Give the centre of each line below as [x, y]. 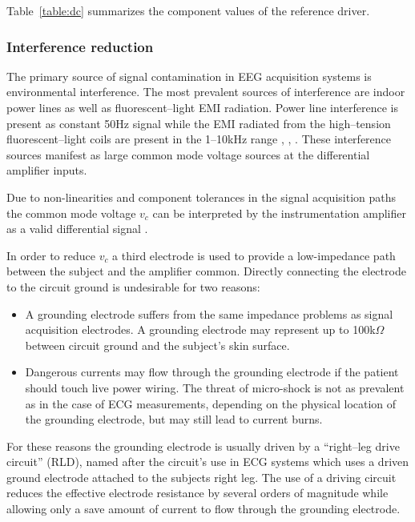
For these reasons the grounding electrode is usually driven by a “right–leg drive [203, 446]
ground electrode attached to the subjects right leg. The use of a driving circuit [201, 477]
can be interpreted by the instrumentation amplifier [279, 213]
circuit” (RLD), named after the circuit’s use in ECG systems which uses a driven [208, 462]
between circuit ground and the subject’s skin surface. [157, 345]
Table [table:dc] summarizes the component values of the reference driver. [188, 10]
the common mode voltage [71, 213]
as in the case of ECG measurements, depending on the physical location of [211, 403]
